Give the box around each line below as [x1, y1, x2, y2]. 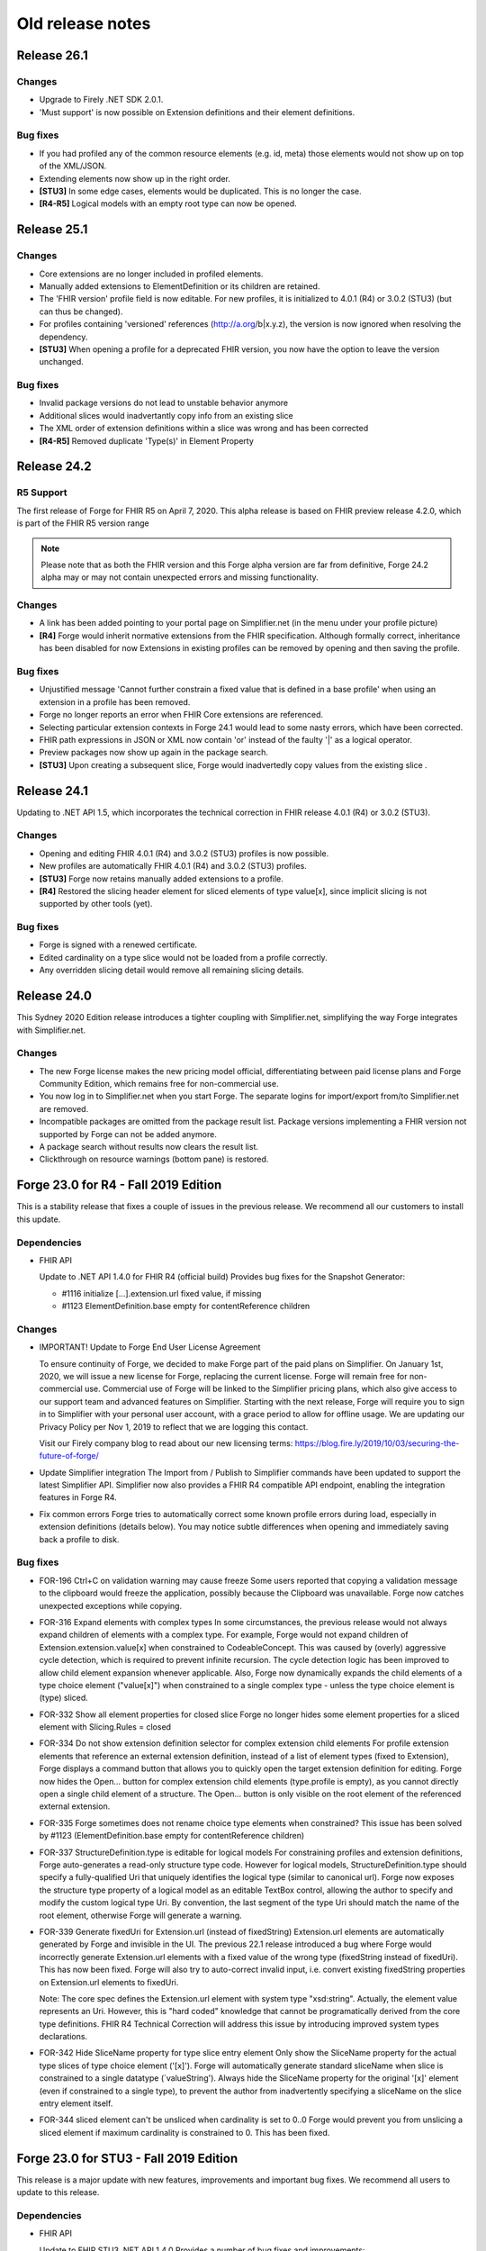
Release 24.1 [16, 783, 89, 799]
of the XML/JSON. [39, 160, 107, 171]
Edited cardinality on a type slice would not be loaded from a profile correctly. [39, 952, 328, 963]
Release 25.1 [16, 221, 88, 238]
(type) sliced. [39, 1693, 89, 1704]
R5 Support [16, 486, 67, 499]
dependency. [39, 331, 88, 342]
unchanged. [39, 357, 85, 367]
